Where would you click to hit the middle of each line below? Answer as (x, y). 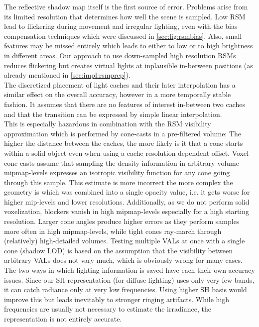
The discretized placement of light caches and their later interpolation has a (120, 84)
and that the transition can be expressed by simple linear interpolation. (113, 114)
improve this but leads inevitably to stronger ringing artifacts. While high (117, 299)
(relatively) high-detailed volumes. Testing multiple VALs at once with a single (125, 241)
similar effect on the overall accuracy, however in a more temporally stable (118, 94)
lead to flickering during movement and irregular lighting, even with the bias (121, 26)
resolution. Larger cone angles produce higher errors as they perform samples (122, 221)
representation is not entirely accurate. (63, 319)
